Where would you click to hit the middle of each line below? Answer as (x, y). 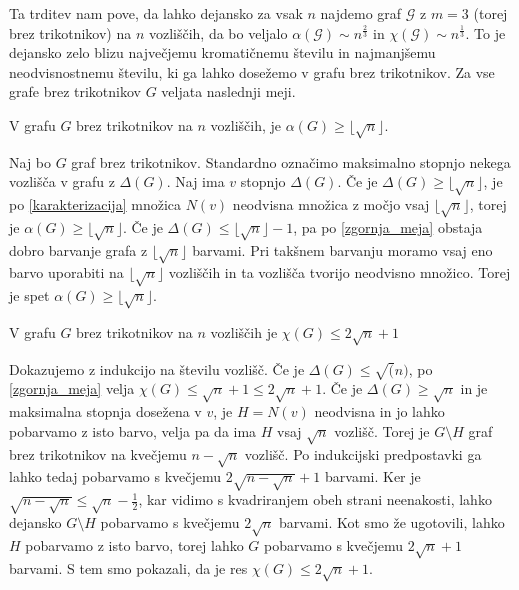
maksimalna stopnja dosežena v (105, 411)
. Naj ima (195, 181)
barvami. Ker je (373, 476)
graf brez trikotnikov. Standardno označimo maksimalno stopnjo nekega (291, 161)
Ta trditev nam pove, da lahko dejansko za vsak (156, 13)
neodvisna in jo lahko (379, 411)
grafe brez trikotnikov (75, 91)
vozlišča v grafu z (62, 181)
